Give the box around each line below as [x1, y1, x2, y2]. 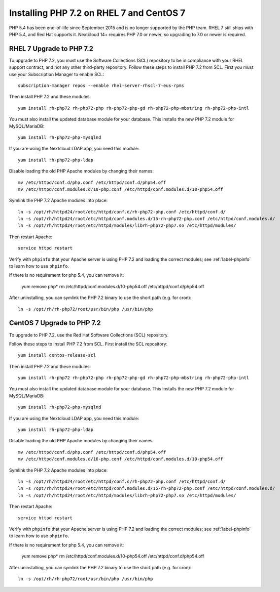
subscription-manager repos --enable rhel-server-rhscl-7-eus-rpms [18, 83, 184, 88]
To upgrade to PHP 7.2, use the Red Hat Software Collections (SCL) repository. [9, 332, 169, 338]
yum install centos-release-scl [18, 352, 96, 358]
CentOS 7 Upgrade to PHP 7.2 [9, 319, 101, 327]
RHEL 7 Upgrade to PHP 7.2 [9, 44, 94, 53]
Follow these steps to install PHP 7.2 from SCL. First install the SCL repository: [9, 341, 168, 347]
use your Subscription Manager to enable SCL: [9, 71, 105, 77]
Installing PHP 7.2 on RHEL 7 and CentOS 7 [9, 7, 186, 18]
